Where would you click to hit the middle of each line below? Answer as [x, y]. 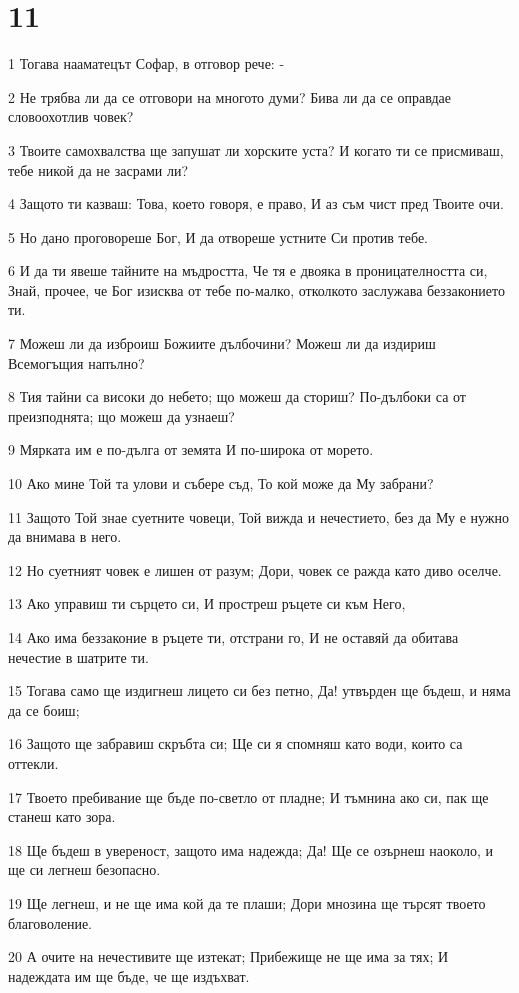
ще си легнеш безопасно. [84, 869]
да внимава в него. [65, 536]
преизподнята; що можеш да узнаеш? [121, 415]
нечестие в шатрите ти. [78, 656]
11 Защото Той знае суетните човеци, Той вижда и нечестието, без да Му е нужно [259, 516]
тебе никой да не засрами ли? [98, 169]
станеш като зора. [62, 816]
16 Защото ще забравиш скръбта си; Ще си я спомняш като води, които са [235, 743]
